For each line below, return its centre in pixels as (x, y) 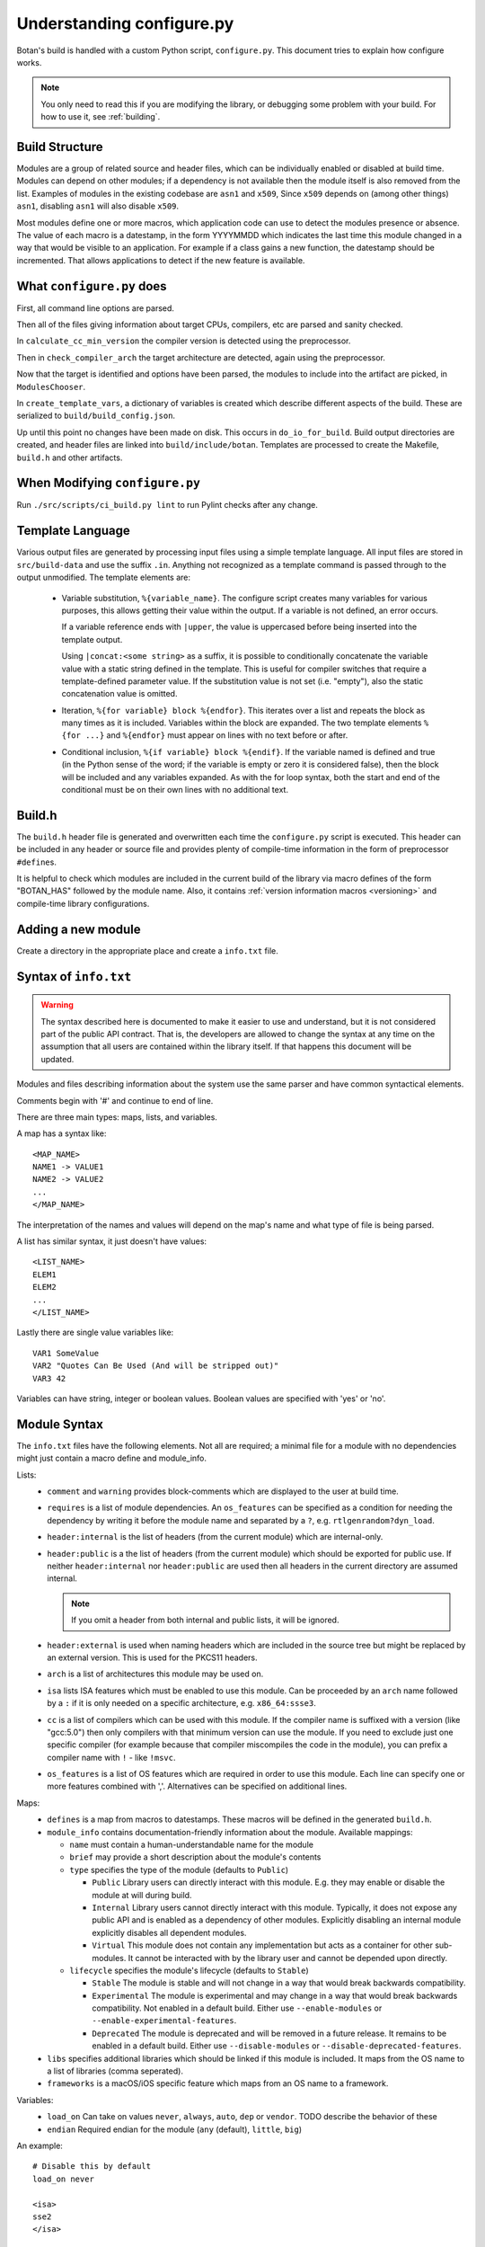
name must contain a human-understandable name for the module (192, 1845)
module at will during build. (142, 1895)
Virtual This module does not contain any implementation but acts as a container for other (262, 1945)
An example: (40, 2145)
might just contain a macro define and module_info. (111, 1458)
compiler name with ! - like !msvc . (111, 1757)
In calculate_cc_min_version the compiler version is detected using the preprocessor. (184, 341)
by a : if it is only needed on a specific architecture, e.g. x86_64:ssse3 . (181, 1703)
